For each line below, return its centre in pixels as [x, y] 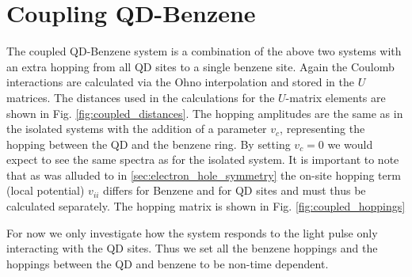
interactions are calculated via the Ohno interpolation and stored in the [181, 82]
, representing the [322, 129]
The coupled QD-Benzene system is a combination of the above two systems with [204, 51]
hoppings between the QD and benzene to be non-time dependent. [168, 263]
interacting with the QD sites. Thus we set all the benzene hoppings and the [192, 248]
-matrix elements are [336, 97]
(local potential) [46, 190]
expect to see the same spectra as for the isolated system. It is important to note [203, 159]
